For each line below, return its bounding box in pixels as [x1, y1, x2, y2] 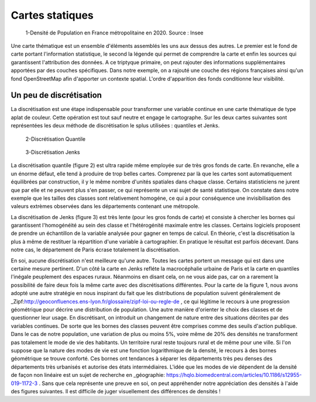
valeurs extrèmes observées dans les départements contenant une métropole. [11, 203, 200, 210]
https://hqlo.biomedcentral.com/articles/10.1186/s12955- [166, 372, 302, 379]
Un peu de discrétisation [11, 91, 102, 100]
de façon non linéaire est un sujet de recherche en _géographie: [11, 372, 165, 379]
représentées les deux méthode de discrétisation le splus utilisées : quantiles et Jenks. [11, 122, 220, 129]
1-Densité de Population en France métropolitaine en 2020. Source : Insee [25, 29, 204, 36]
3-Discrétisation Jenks [25, 148, 80, 155]
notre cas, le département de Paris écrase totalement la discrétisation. [11, 246, 180, 254]
